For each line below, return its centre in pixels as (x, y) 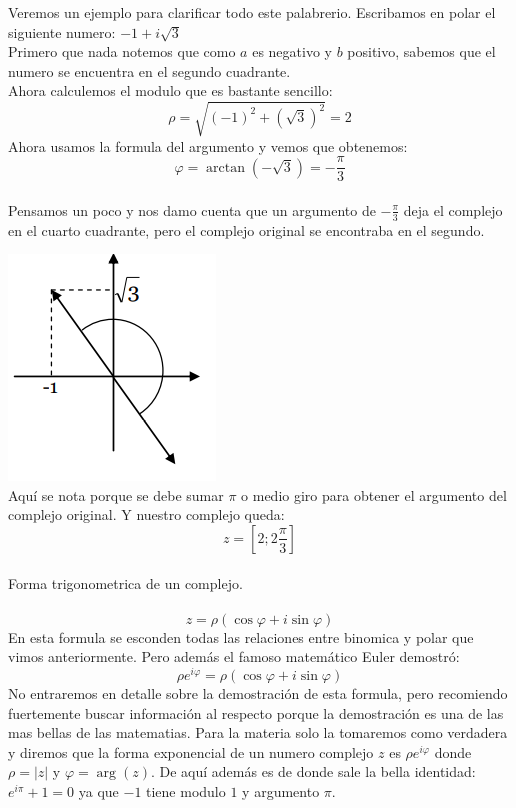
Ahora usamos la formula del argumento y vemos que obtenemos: (208, 145)
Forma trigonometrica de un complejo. (125, 582)
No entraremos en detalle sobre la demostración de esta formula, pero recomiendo (258, 693)
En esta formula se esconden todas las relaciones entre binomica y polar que (241, 636)
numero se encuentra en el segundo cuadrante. (149, 70)
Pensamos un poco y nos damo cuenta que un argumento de (192, 209)
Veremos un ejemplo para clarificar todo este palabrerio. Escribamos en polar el (252, 12)
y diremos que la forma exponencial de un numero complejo (191, 751)
